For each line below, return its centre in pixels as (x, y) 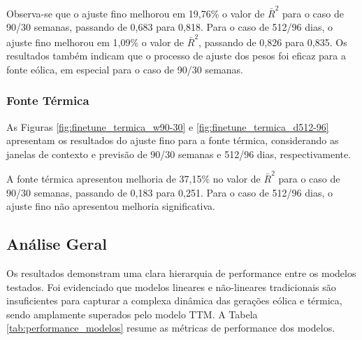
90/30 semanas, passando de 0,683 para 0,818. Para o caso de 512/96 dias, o (169, 27)
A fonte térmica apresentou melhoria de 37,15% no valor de (133, 179)
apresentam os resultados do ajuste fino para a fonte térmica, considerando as (173, 140)
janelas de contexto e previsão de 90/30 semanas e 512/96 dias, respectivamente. (179, 154)
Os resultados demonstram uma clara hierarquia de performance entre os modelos (181, 273)
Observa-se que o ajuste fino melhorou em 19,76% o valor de (136, 13)
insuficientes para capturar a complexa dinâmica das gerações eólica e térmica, (174, 300)
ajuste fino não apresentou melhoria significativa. (111, 206)
